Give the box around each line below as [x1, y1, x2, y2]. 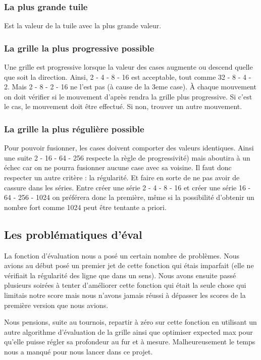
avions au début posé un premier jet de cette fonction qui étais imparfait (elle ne [4, 260, 254, 271]
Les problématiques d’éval [4, 226, 142, 242]
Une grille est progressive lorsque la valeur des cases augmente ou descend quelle [4, 62, 253, 72]
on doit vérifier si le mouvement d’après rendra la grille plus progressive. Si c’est [4, 91, 252, 101]
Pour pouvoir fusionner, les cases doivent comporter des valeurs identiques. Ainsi [4, 142, 254, 153]
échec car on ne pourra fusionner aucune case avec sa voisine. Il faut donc [4, 162, 232, 173]
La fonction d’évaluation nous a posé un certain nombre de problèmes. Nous [4, 250, 240, 261]
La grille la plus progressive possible [4, 41, 154, 54]
